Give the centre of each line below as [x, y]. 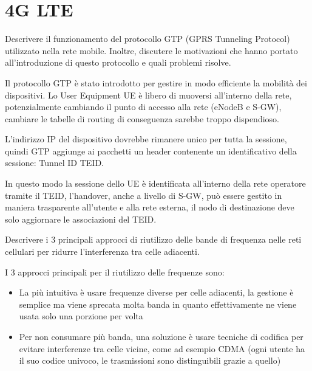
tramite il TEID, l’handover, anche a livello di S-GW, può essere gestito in [144, 195]
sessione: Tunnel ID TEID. [54, 163]
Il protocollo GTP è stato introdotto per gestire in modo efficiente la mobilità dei [156, 82]
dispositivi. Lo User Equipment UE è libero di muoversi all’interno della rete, [148, 95]
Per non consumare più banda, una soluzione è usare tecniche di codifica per [161, 336]
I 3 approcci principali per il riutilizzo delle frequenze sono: [115, 272]
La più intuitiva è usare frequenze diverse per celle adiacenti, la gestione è [156, 292]
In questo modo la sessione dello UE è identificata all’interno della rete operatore [155, 183]
